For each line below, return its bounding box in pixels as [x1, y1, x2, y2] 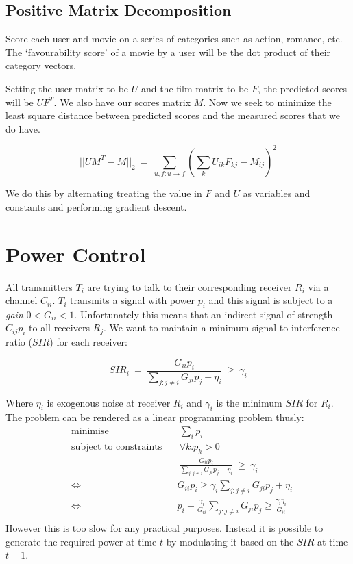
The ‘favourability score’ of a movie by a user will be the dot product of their [5, 44, 331, 59]
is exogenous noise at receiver [47, 395, 171, 409]
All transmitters [5, 279, 73, 294]
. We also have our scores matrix [53, 94, 191, 109]
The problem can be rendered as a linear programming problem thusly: [5, 410, 304, 424]
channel [5, 293, 38, 307]
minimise [71, 426, 109, 436]
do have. [5, 121, 40, 136]
